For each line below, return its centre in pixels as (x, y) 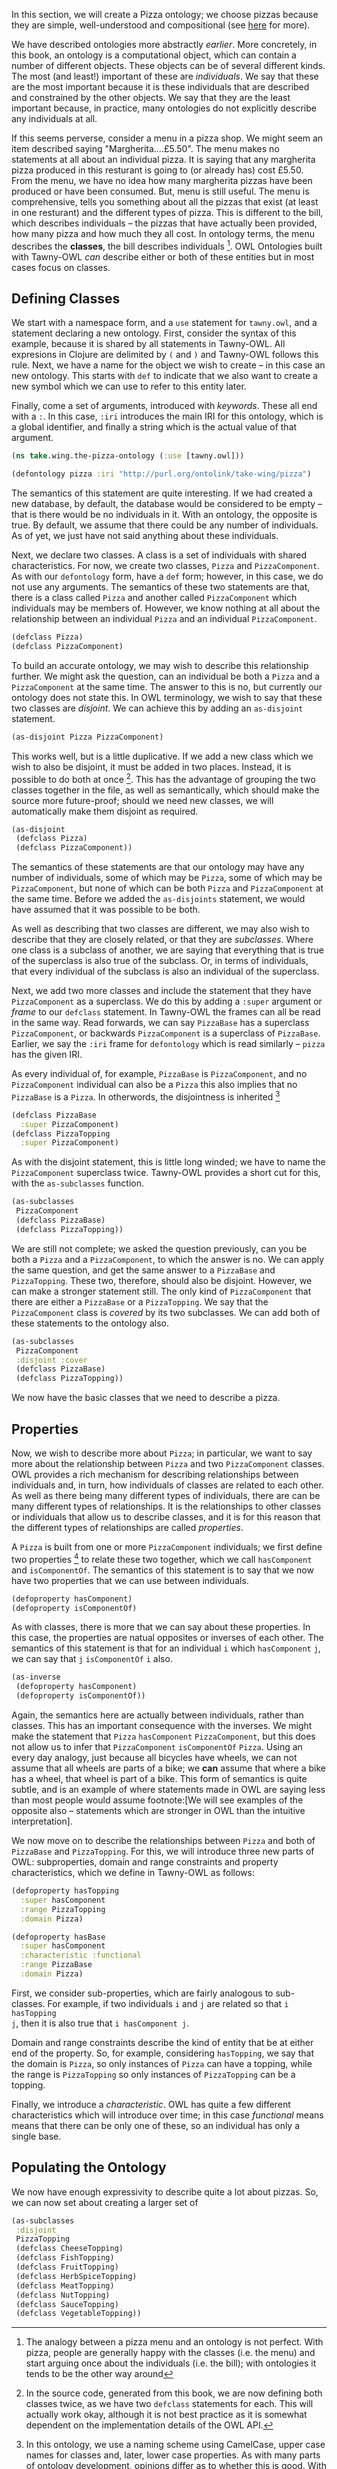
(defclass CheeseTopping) (69, 2249)
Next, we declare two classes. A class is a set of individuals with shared (159, 555)
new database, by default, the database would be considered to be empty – (167, 504)
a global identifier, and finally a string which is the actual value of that (154, 427)
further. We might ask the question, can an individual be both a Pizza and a (166, 676)
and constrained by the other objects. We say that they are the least (151, 97)
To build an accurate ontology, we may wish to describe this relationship (160, 665)
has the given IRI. (47, 1055)
